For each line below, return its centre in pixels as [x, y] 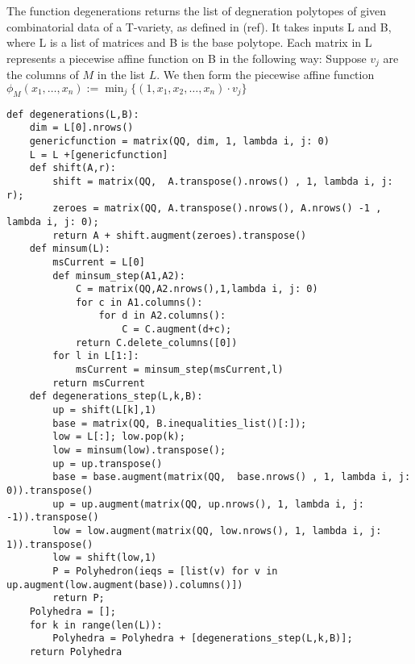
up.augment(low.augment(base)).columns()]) [125, 585]
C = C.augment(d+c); [177, 330]
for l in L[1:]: [96, 356]
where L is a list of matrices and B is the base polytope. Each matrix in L [189, 42]
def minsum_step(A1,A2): [119, 276]
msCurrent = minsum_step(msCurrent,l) [179, 370]
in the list [121, 75]
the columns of [43, 75]
